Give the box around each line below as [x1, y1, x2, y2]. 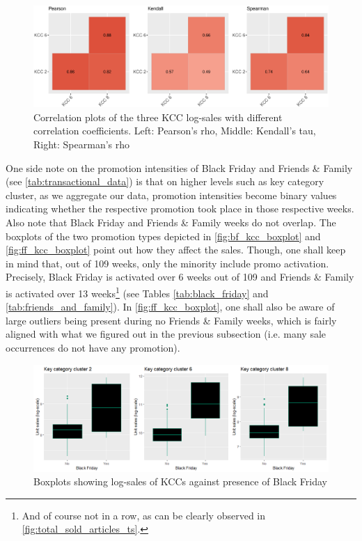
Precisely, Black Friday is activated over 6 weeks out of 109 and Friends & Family [6, 269, 354, 284]
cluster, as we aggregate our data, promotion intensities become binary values [6, 187, 337, 202]
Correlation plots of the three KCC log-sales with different [33, 109, 283, 124]
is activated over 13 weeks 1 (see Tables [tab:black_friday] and [6, 283, 269, 300]
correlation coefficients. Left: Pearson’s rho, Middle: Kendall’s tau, [33, 123, 316, 138]
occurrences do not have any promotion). [6, 340, 180, 354]
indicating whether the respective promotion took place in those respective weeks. [6, 201, 354, 216]
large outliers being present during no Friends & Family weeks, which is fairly [6, 313, 337, 327]
